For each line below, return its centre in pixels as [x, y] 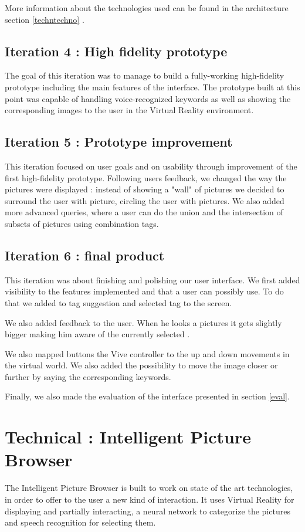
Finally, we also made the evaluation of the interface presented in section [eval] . [147, 396]
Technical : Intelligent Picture [128, 437]
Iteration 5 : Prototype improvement [119, 142]
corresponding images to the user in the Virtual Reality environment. [129, 110]
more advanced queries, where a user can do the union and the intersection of [144, 212]
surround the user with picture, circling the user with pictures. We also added [145, 200]
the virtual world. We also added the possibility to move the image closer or [141, 365]
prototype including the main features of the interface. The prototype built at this [152, 87]
